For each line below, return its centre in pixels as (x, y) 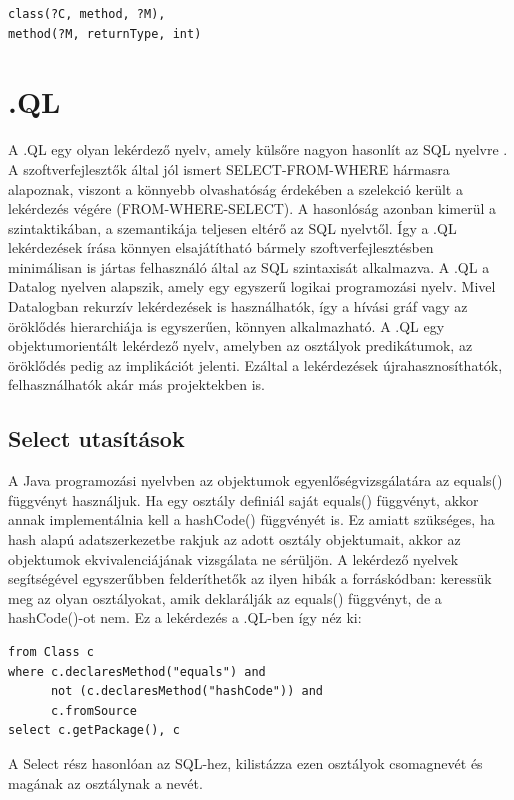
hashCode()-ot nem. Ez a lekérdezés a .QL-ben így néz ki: (185, 617)
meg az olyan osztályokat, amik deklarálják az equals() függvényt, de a (225, 597)
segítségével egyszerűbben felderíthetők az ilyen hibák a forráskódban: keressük (250, 578)
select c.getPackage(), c (94, 730)
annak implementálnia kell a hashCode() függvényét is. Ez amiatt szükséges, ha (251, 519)
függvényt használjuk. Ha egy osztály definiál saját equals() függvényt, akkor (243, 499)
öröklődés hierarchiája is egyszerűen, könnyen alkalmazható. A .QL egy (226, 325)
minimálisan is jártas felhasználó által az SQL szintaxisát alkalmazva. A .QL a (249, 266)
